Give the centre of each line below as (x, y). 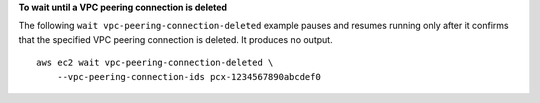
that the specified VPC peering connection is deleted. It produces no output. (176, 39)
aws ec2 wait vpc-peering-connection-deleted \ (155, 63)
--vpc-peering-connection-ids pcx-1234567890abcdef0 (189, 76)
